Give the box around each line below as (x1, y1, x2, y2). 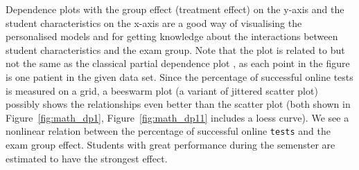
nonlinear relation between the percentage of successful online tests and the (6, 124, 331, 138)
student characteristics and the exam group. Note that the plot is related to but (6, 42, 345, 57)
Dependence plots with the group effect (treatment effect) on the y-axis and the (6, 2, 344, 16)
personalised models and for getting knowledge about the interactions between (6, 29, 338, 44)
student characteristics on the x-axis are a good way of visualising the (6, 15, 302, 30)
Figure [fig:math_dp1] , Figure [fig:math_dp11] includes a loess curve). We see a (6, 110, 349, 124)
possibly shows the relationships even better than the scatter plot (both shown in (6, 97, 351, 111)
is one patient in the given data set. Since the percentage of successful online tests (6, 69, 353, 84)
